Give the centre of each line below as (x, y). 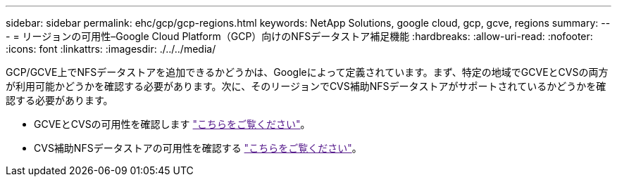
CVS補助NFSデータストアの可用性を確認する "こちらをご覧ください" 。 (198, 148)
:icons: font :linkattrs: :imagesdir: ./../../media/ (111, 49)
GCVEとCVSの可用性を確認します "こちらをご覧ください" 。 (172, 124)
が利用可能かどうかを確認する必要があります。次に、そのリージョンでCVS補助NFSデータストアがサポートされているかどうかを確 (306, 86)
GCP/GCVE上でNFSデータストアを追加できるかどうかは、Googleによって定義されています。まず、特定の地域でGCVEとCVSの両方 (307, 72)
